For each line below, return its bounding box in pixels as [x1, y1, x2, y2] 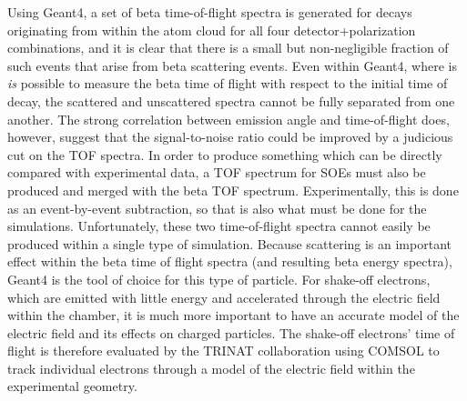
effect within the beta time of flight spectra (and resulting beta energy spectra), [7, 252, 452, 271]
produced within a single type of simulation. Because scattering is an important [7, 234, 452, 253]
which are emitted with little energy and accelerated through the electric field [7, 287, 441, 306]
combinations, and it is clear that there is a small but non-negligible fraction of [7, 38, 449, 57]
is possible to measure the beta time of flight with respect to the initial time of [7, 74, 448, 93]
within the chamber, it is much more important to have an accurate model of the [7, 306, 460, 325]
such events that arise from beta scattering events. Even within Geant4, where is [7, 55, 457, 75]
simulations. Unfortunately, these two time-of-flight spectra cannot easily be [7, 216, 431, 236]
